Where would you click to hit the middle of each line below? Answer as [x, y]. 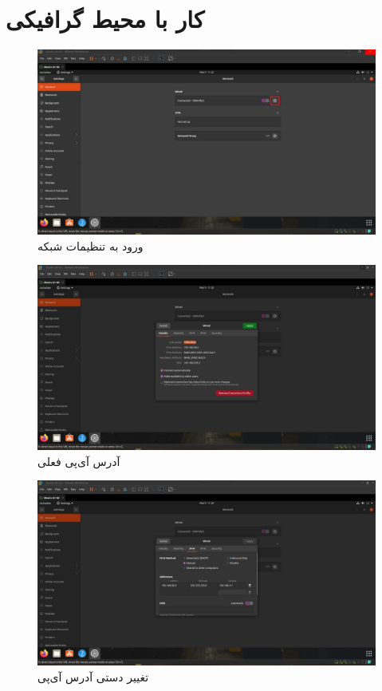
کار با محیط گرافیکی [105, 19]
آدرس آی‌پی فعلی [79, 461]
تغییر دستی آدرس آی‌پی [93, 676]
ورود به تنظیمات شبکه [91, 245]
